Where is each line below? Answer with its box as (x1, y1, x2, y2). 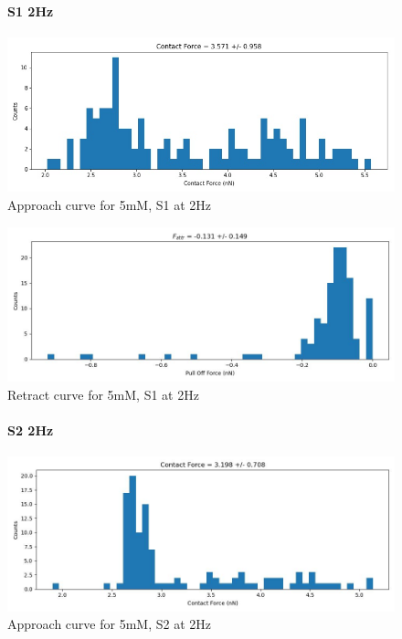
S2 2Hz (7, 420, 54, 439)
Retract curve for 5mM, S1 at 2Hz (7, 384, 199, 403)
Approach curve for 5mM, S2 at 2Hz (7, 614, 211, 634)
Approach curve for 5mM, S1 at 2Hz (7, 194, 211, 214)
